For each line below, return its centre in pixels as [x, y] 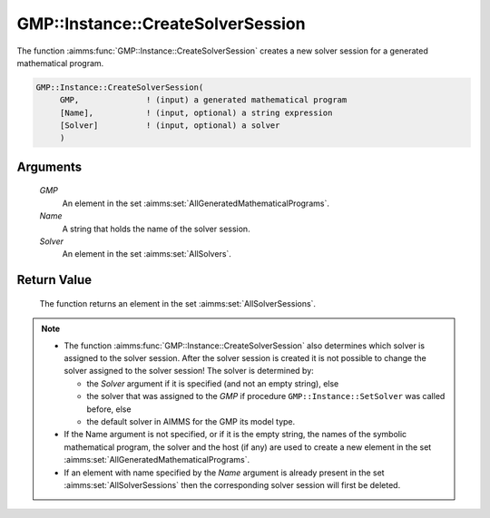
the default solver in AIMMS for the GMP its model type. [191, 421]
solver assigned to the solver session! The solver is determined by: [189, 371]
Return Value [54, 280]
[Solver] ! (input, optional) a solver [170, 126]
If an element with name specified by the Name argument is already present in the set [224, 473]
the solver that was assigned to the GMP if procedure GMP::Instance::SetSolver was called [266, 396]
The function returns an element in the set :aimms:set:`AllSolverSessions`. [178, 303]
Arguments [49, 166]
